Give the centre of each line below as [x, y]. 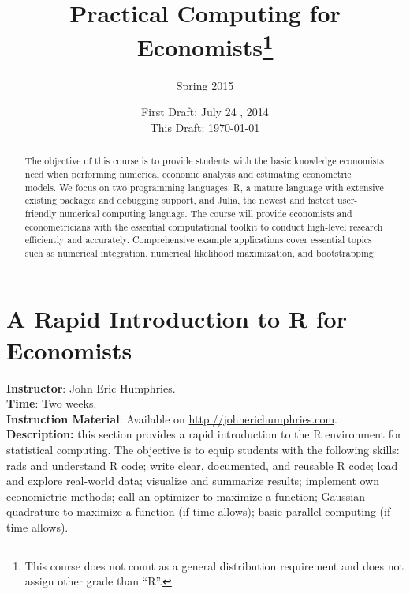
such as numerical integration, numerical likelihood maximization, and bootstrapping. [201, 252]
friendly [41, 213]
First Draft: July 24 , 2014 [205, 112]
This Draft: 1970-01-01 [205, 127]
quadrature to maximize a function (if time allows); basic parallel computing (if [199, 511]
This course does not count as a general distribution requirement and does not [214, 565]
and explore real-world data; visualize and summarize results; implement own [193, 481]
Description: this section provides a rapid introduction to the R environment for [204, 434]
